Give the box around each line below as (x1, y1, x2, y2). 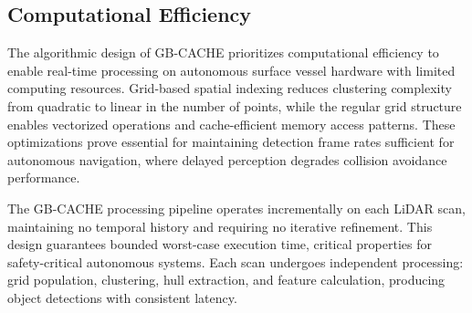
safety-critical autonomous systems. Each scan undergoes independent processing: (7, 252, 464, 271)
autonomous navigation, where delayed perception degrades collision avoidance (7, 150, 447, 169)
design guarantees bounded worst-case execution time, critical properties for (7, 235, 432, 254)
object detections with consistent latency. (7, 287, 237, 307)
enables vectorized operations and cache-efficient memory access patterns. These (7, 114, 456, 133)
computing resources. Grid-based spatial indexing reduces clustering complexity (7, 78, 452, 98)
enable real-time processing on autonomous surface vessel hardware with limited (7, 60, 456, 79)
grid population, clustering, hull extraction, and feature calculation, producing (7, 270, 446, 289)
